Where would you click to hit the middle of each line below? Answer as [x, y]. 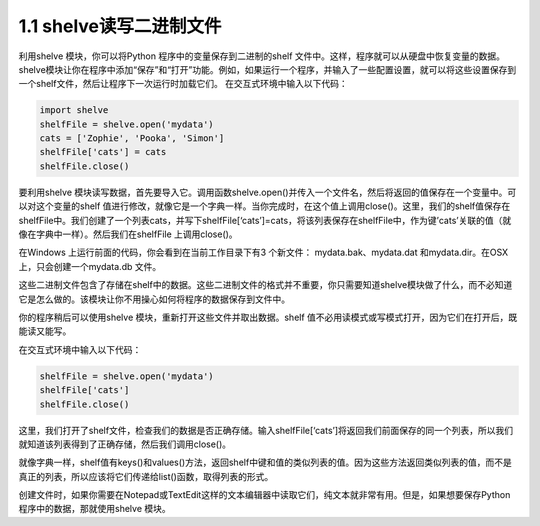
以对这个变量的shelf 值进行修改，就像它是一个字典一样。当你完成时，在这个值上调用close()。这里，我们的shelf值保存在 [264, 206]
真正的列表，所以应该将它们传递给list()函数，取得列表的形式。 [146, 476]
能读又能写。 [45, 331]
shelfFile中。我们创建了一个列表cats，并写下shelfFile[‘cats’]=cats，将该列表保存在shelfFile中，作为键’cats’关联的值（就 [265, 220]
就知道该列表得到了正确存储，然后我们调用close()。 [125, 444]
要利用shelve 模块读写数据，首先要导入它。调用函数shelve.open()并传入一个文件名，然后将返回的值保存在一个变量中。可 [267, 192]
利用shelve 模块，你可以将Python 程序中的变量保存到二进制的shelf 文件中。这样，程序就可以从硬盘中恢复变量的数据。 [261, 56]
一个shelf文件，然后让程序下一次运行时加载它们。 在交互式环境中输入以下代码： [183, 84]
